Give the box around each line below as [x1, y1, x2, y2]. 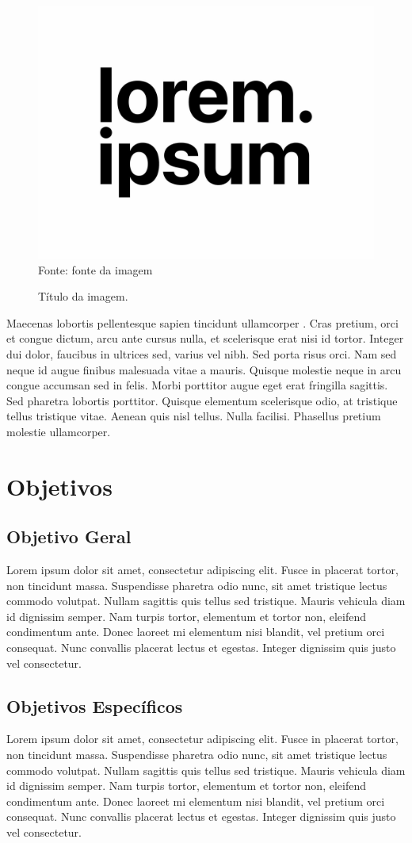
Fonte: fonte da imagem [38, 261, 153, 278]
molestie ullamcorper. [6, 423, 111, 439]
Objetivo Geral [6, 524, 132, 549]
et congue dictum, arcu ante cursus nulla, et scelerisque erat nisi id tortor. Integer [6, 330, 404, 347]
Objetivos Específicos [6, 693, 183, 718]
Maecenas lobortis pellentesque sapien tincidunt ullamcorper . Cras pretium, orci [6, 314, 399, 331]
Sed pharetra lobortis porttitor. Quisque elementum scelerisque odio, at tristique [6, 392, 398, 408]
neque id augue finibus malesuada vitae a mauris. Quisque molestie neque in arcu [6, 361, 402, 377]
